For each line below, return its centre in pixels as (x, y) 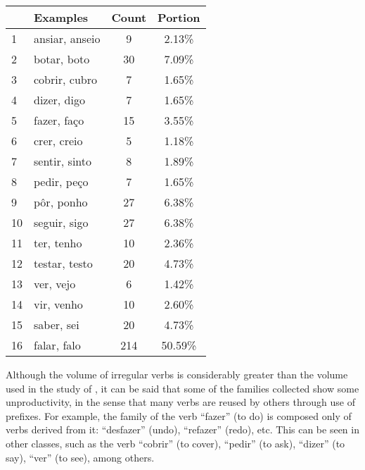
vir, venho (58, 304)
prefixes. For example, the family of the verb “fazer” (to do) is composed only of (179, 415)
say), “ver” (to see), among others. (80, 457)
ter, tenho (58, 243)
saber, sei (57, 324)
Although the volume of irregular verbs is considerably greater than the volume (177, 374)
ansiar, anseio (67, 38)
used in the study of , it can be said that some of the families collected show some (182, 388)
